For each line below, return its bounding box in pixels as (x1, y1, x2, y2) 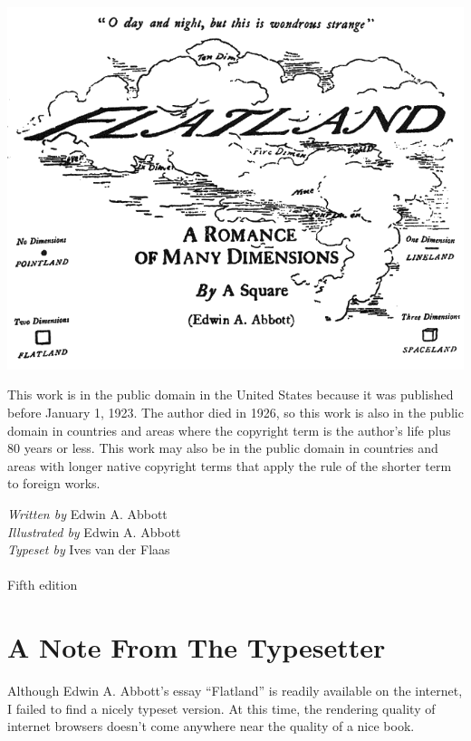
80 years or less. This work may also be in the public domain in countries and (7, 438, 438, 457)
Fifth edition (7, 575, 78, 594)
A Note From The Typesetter (7, 629, 386, 666)
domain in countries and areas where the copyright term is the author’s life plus (7, 420, 451, 439)
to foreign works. (7, 474, 101, 493)
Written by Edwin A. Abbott (7, 504, 168, 523)
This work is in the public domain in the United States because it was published (7, 385, 454, 404)
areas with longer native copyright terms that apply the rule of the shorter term (7, 456, 452, 475)
